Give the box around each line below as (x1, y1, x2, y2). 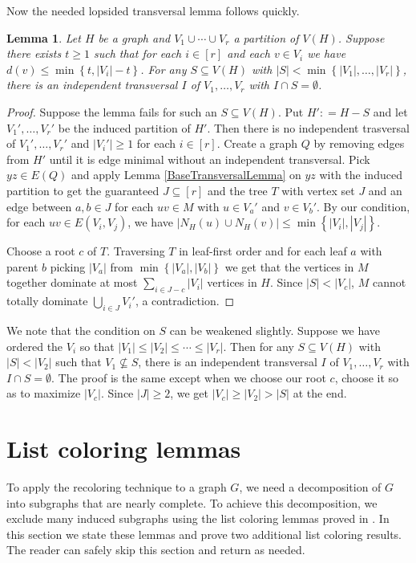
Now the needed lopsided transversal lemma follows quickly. (6, 2, 300, 18)
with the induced (319, 166, 402, 183)
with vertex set (281, 182, 355, 198)
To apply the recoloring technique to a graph (6, 479, 227, 495)
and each (227, 45, 270, 62)
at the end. (293, 385, 347, 402)
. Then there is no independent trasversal (207, 119, 410, 136)
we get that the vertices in (224, 258, 354, 275)
